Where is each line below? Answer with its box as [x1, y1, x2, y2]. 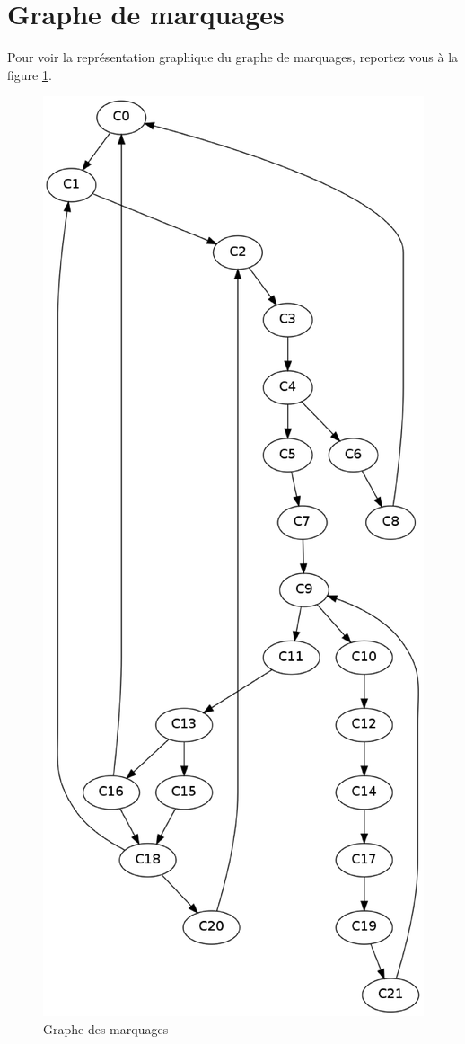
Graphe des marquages [43, 1019, 169, 1038]
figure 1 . [7, 65, 52, 84]
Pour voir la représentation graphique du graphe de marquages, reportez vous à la [7, 48, 459, 66]
